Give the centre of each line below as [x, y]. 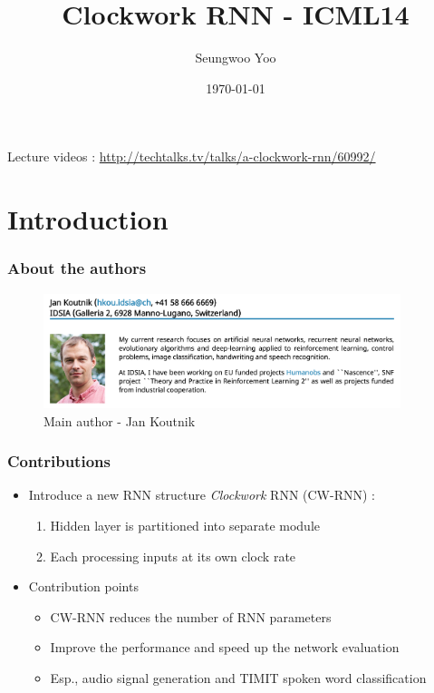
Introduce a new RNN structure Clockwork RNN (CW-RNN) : [202, 495]
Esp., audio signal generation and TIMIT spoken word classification [238, 678]
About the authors [77, 268]
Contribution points [83, 586]
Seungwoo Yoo [236, 58]
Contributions [59, 461]
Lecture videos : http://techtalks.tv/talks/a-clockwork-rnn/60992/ [192, 156]
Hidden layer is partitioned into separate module [185, 526]
